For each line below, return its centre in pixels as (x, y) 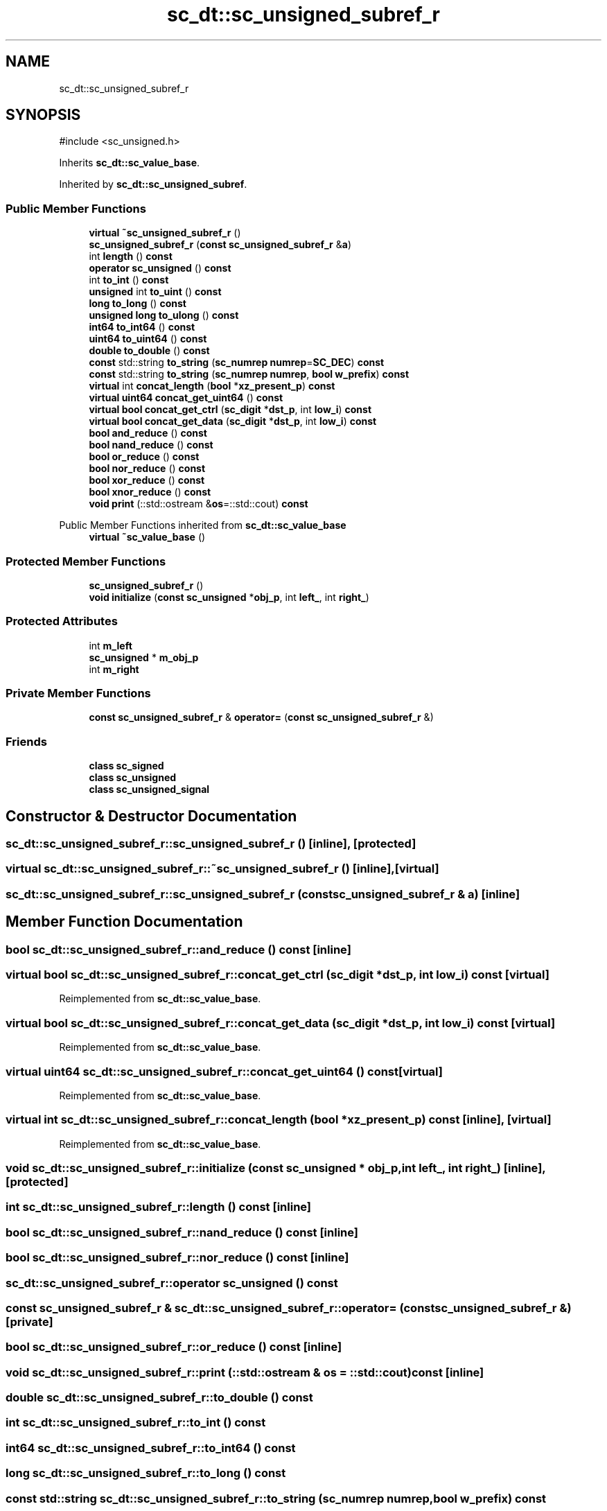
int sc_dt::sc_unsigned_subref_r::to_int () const (136, 1423)
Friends (26, 741)
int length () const (131, 256)
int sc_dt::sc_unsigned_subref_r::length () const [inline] (159, 1207)
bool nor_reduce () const (147, 469)
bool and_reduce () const (148, 433)
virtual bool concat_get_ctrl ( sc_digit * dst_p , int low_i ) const (230, 410)
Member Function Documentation (124, 922)
